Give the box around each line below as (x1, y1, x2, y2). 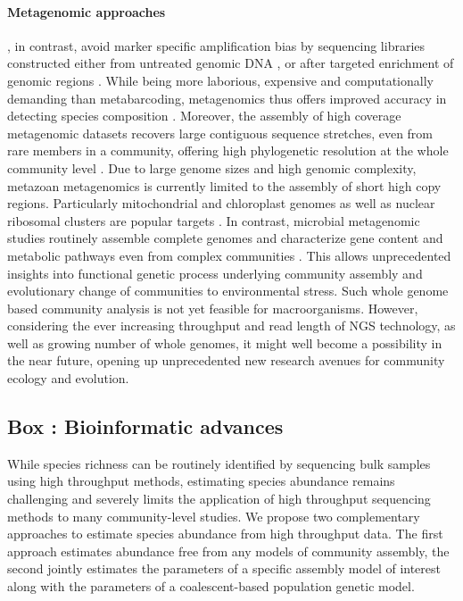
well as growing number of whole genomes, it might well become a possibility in (7, 333, 442, 352)
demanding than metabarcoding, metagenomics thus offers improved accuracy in (7, 88, 447, 107)
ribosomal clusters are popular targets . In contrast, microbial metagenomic (7, 211, 420, 230)
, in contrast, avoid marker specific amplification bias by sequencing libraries (7, 36, 426, 54)
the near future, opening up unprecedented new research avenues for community (7, 351, 445, 370)
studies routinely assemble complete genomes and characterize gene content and (7, 229, 443, 247)
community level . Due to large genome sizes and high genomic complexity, (7, 158, 417, 177)
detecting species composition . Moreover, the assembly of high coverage (7, 106, 401, 125)
